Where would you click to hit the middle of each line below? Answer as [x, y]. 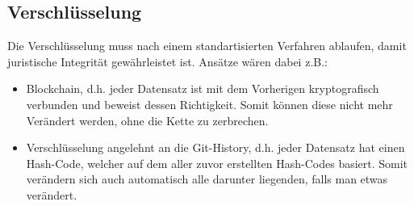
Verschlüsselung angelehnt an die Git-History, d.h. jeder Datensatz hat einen [215, 147]
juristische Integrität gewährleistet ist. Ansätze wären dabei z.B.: [167, 61]
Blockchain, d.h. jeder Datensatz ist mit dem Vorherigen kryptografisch [203, 88]
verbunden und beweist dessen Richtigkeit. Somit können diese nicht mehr [209, 104]
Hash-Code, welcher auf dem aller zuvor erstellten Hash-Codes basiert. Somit [217, 163]
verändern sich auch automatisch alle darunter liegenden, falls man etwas [207, 179]
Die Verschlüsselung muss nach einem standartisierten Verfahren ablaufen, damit [207, 46]
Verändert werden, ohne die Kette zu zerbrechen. [147, 120]
